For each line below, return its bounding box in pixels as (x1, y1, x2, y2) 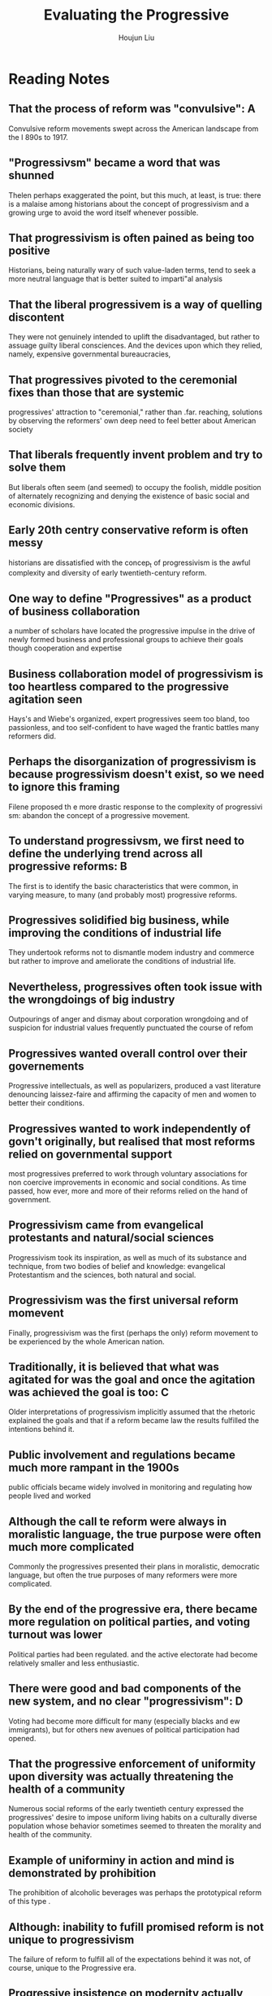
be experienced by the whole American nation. (8, 1337, 165, 1346)
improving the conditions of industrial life (8, 926, 222, 940)
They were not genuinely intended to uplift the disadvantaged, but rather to (8, 332, 260, 342)
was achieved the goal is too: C (8, 1385, 169, 1399)
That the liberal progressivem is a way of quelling (8, 297, 262, 311)
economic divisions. (8, 499, 76, 510)
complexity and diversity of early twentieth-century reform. (8, 568, 207, 578)
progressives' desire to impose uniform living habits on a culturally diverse (8, 1813, 257, 1823)
